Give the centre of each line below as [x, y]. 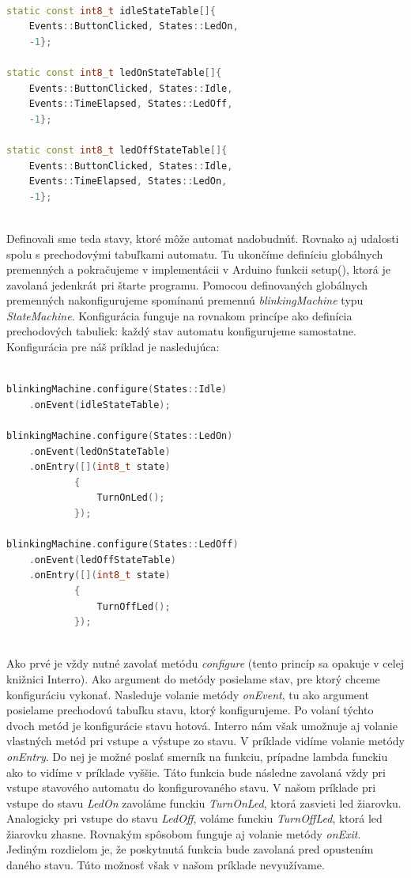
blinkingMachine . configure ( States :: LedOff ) [123, 545]
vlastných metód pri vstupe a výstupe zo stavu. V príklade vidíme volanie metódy [206, 741]
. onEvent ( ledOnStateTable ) [100, 451]
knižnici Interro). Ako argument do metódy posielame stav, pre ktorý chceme [193, 678]
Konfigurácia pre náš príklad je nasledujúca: [113, 347]
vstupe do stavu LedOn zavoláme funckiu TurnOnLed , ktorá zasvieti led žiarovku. [204, 802]
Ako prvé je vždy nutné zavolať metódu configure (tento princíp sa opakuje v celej [205, 663]
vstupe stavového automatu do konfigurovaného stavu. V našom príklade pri [191, 787]
